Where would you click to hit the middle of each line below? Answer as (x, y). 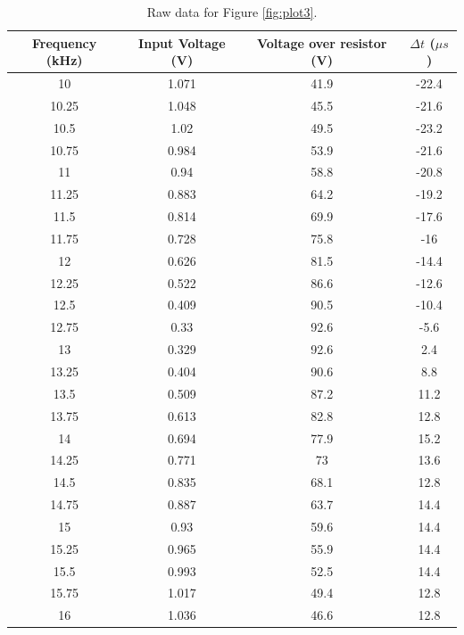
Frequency (65, 42)
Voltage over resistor (322, 42)
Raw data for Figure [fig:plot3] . (232, 12)
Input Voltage (182, 42)
